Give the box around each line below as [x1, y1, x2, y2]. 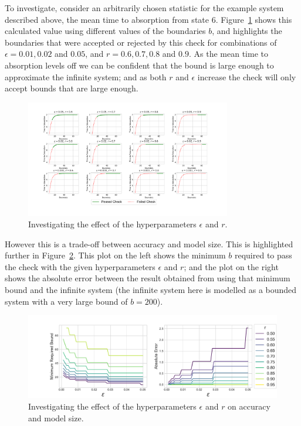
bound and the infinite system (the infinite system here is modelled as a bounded [5, 284, 297, 296]
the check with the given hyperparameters [5, 260, 155, 272]
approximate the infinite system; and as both [5, 70, 167, 83]
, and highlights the [212, 25, 282, 37]
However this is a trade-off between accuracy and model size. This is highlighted [5, 237, 293, 250]
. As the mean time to [188, 47, 268, 60]
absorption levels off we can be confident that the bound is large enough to [5, 59, 274, 71]
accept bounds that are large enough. [5, 82, 138, 94]
